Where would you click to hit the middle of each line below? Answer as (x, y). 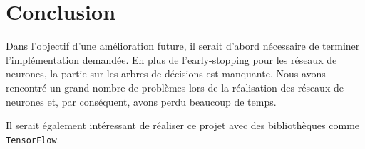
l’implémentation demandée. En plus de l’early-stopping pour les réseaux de (171, 59)
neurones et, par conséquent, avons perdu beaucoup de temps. (141, 101)
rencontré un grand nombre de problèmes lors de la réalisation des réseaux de (175, 87)
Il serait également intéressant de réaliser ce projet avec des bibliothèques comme (183, 125)
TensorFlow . (33, 139)
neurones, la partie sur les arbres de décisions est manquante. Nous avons (166, 73)
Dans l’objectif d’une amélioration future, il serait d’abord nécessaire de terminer (183, 46)
